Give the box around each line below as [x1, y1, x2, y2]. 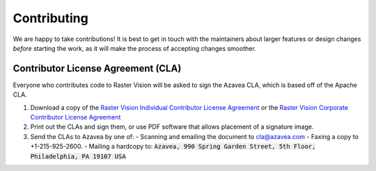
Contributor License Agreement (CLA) [13, 63, 182, 74]
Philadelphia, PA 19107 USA [30, 152, 127, 160]
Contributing [13, 10, 88, 26]
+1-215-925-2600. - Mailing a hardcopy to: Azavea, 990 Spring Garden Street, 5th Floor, [30, 142, 316, 151]
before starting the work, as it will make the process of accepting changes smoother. [13, 44, 257, 52]
